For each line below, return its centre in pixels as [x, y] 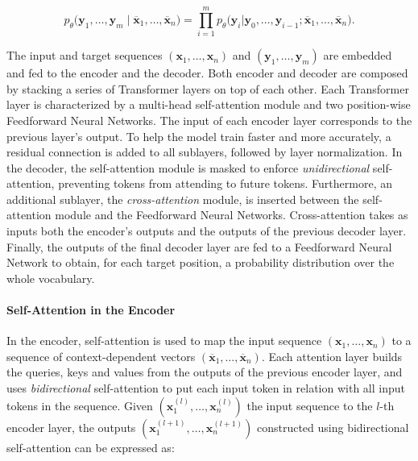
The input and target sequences [85, 55]
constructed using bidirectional [333, 427]
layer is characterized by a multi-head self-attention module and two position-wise [209, 104]
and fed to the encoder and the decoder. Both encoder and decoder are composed [207, 73]
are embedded [358, 55]
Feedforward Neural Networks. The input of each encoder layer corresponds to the [209, 120]
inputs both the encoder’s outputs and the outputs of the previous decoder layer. [207, 231]
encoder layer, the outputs [71, 427]
